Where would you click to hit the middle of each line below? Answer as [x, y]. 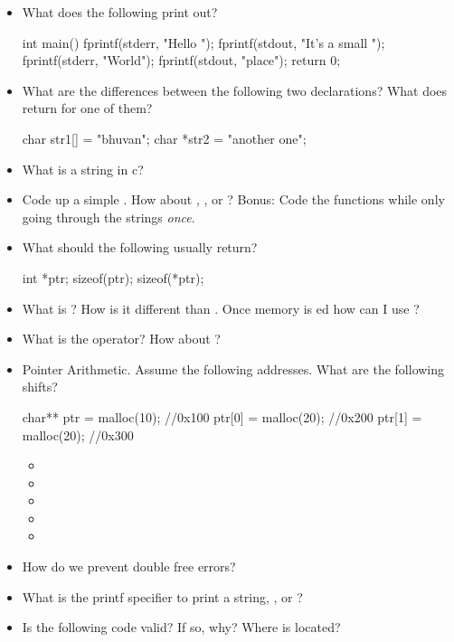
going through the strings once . [109, 217]
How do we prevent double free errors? [129, 566]
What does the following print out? [120, 12]
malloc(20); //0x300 [78, 434]
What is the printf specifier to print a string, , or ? [162, 596]
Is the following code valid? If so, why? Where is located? [181, 627]
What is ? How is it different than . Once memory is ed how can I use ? [221, 308]
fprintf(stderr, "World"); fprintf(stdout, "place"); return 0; [181, 60]
